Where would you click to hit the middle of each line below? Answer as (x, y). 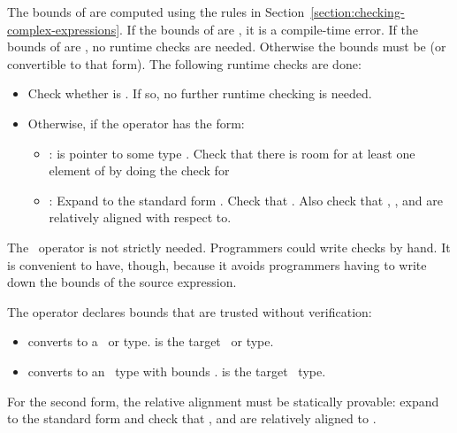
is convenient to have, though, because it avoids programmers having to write (217, 264)
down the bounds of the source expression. (122, 282)
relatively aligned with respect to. (140, 217)
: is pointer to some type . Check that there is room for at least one (232, 153)
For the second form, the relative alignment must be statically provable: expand (223, 401)
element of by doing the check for (139, 170)
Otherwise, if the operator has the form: (136, 123)
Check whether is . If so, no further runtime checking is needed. (200, 93)
